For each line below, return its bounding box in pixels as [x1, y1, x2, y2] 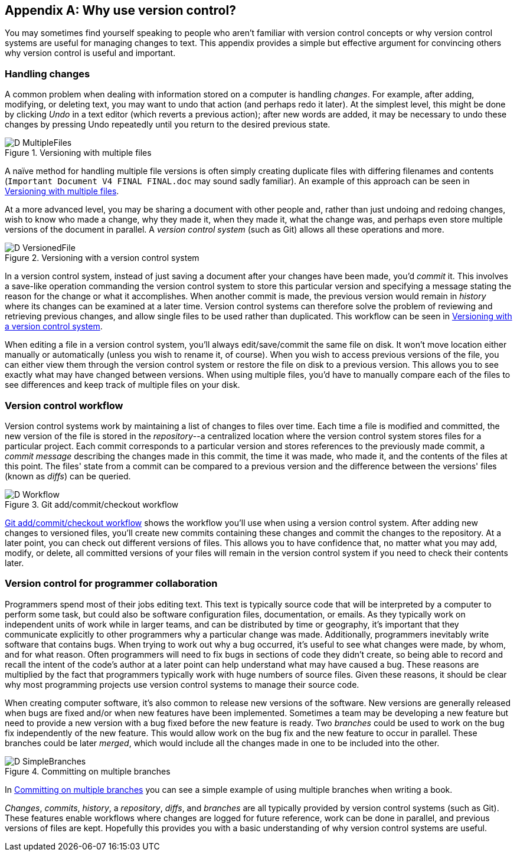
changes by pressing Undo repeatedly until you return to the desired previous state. [5, 119, 331, 130]
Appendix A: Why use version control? [5, 3, 236, 18]
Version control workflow [5, 399, 123, 411]
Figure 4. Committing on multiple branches [5, 766, 171, 776]
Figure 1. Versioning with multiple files [5, 148, 152, 158]
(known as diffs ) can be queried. [5, 471, 131, 481]
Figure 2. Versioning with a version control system [5, 253, 199, 263]
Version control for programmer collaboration [5, 577, 218, 590]
